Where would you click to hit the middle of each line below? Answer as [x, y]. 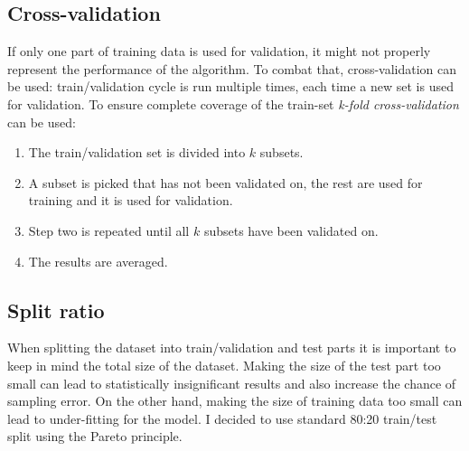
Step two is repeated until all [109, 230]
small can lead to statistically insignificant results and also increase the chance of [232, 383]
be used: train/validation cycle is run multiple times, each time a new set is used [230, 86]
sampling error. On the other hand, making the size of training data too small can [235, 401]
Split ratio [56, 310]
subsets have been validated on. [291, 230]
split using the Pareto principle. [95, 436]
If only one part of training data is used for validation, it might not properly [219, 51]
